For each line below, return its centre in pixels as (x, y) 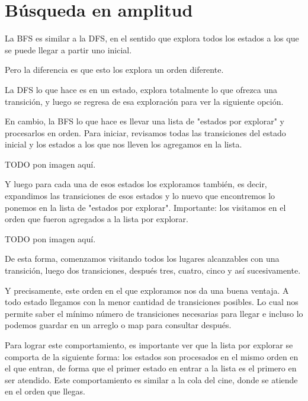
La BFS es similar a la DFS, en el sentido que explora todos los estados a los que (152, 38)
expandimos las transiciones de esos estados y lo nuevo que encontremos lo (140, 196)
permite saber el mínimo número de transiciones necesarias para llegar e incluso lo (154, 313)
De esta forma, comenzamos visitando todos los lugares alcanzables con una (142, 259)
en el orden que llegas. (45, 391)
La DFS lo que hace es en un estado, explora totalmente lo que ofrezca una (141, 89)
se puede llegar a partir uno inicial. (68, 49)
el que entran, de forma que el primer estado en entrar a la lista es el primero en (151, 368)
